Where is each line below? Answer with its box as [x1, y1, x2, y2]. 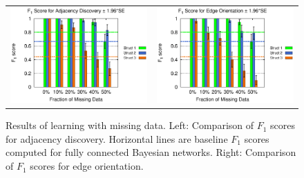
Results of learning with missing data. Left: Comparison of [6, 118, 254, 132]
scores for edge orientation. [30, 159, 144, 173]
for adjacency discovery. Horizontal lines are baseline [6, 131, 228, 146]
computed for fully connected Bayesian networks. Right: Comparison [6, 145, 296, 159]
